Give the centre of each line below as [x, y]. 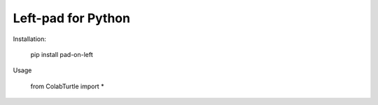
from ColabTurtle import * [67, 86]
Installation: [30, 39]
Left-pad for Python [72, 18]
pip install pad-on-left [62, 54]
